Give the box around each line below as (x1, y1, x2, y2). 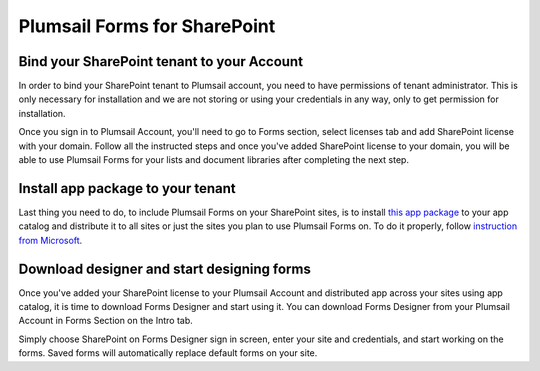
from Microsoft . (18, 234, 83, 246)
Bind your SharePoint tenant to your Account (18, 53, 304, 70)
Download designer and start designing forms (18, 260, 312, 277)
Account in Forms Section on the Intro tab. (18, 315, 194, 327)
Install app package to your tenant (18, 180, 236, 197)
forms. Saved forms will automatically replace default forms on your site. (18, 347, 318, 359)
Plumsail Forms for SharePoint (18, 15, 276, 37)
